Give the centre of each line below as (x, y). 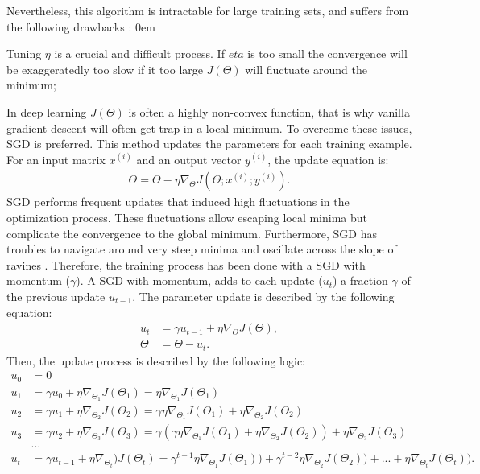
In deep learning (47, 111)
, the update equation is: (328, 159)
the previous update (56, 296)
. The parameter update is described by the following (263, 296)
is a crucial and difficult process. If (139, 54)
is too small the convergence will (327, 54)
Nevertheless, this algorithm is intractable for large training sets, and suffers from (208, 10)
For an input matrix (56, 159)
